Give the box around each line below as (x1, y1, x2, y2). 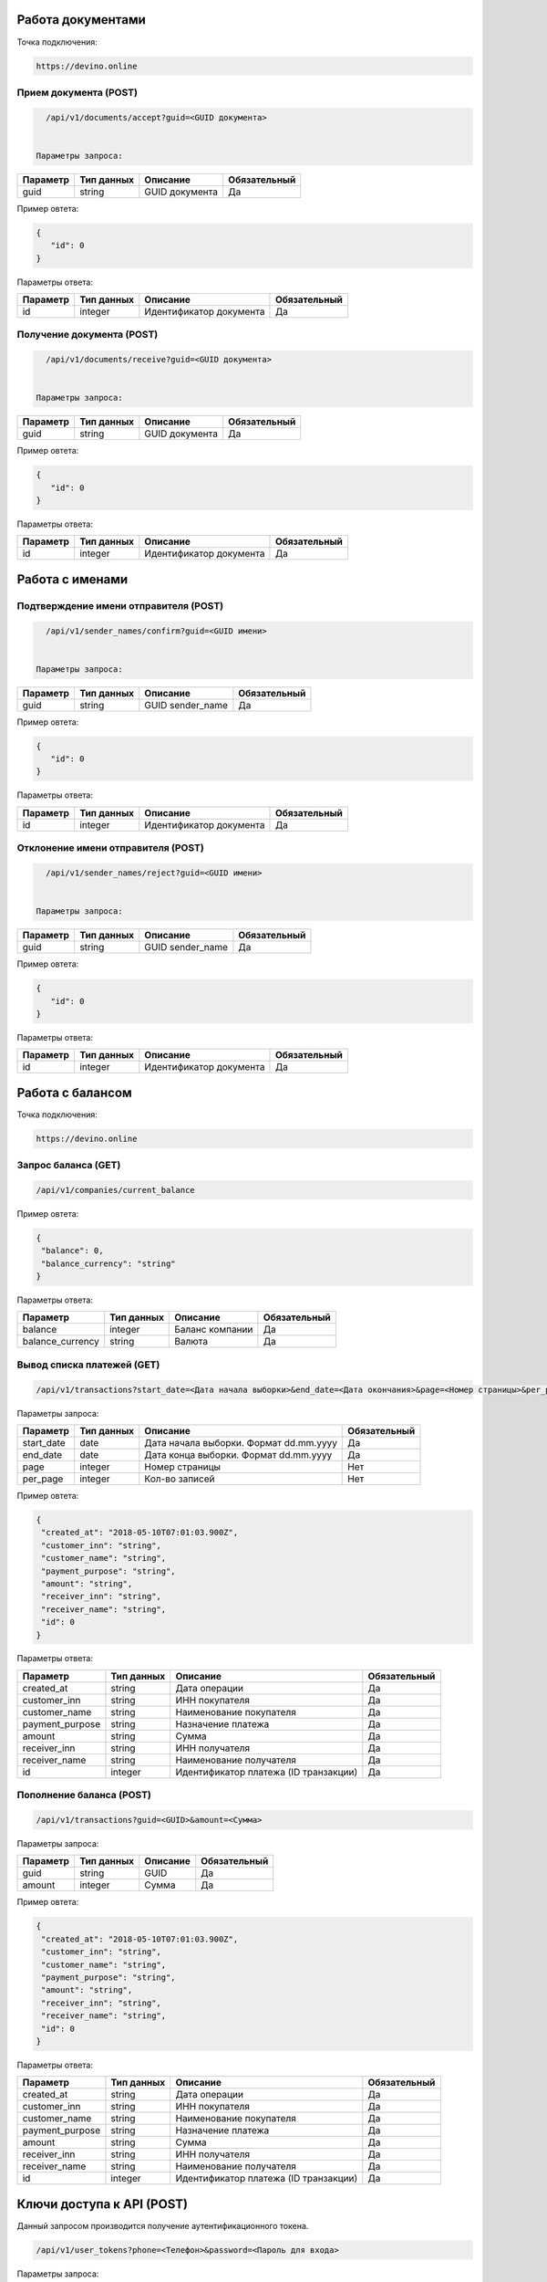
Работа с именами (16, 571, 129, 587)
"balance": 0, (41, 1246, 104, 1256)
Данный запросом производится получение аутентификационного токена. (16, 2220, 309, 2231)
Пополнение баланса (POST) (16, 1789, 152, 1802)
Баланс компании (174, 1324, 253, 1336)
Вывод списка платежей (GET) (16, 1358, 160, 1371)
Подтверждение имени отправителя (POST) (16, 599, 223, 612)
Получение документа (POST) (16, 329, 159, 341)
